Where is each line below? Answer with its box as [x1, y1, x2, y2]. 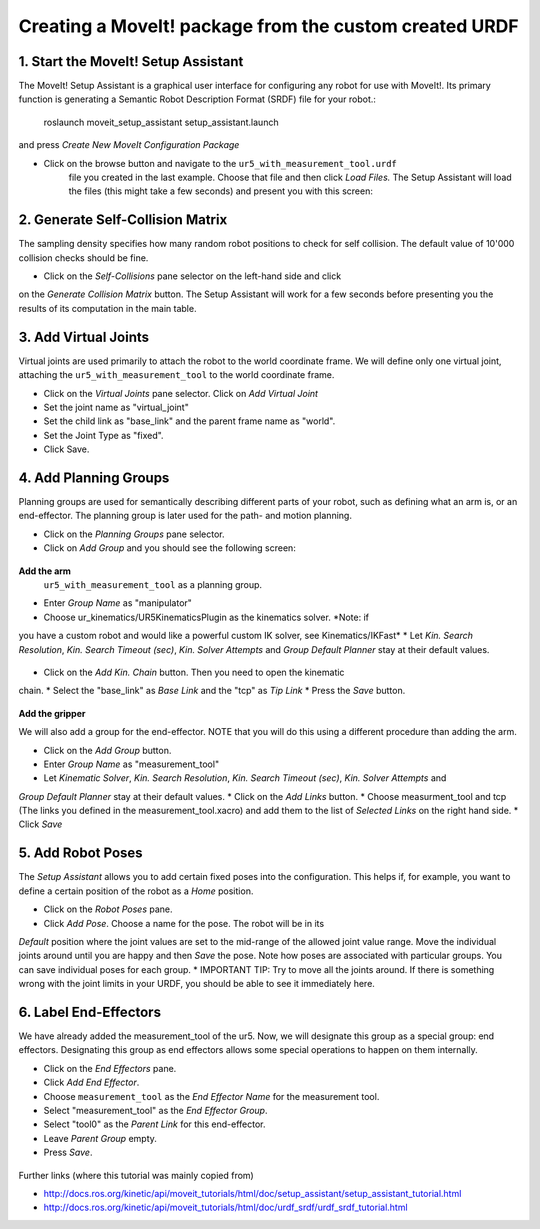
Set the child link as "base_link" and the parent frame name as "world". [43, 415, 336, 427]
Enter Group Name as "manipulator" [43, 597, 192, 609]
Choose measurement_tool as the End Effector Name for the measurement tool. [43, 1090, 380, 1102]
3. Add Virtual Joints [18, 328, 150, 345]
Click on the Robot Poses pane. [43, 903, 173, 915]
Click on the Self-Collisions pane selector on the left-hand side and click [43, 270, 342, 282]
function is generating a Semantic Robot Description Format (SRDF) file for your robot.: [18, 93, 377, 105]
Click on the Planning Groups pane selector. [43, 528, 225, 540]
